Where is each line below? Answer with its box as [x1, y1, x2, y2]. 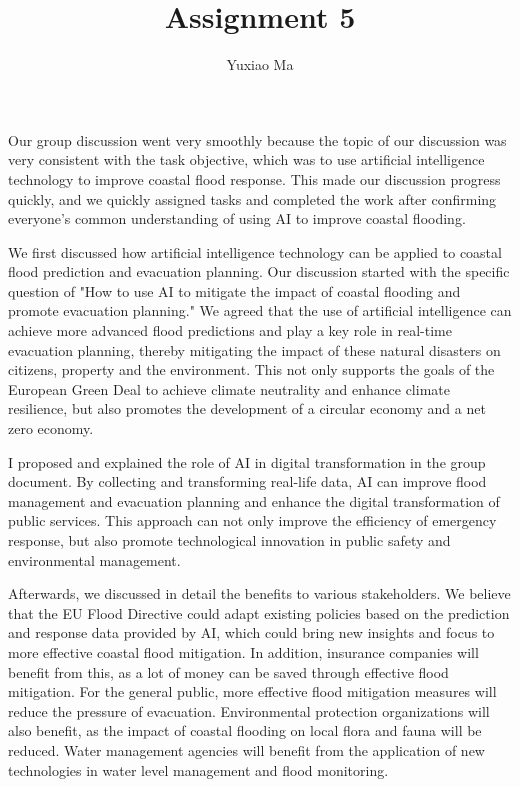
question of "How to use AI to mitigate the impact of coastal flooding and [8, 280, 461, 301]
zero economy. [8, 418, 94, 439]
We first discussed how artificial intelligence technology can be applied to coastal [8, 241, 502, 262]
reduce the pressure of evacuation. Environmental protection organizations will [8, 700, 490, 721]
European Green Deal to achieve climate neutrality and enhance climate [8, 378, 450, 399]
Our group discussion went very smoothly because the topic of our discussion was [8, 129, 507, 150]
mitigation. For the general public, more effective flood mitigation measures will [8, 681, 497, 702]
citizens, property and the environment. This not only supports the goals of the [8, 359, 495, 380]
